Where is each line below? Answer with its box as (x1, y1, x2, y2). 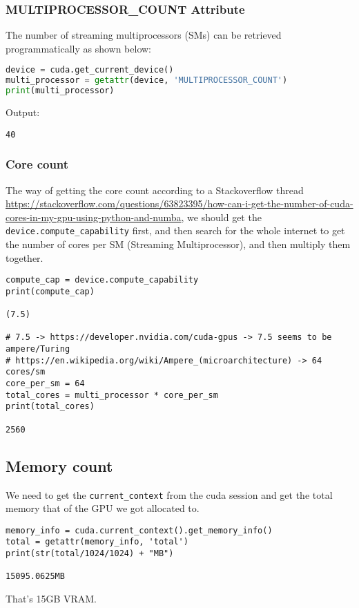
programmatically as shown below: (6, 41, 152, 55)
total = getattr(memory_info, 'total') (6, 537, 188, 547)
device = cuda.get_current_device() (6, 65, 174, 75)
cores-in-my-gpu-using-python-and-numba (6, 209, 182, 224)
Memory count (6, 455, 113, 476)
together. (6, 250, 43, 265)
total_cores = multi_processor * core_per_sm (6, 390, 218, 400)
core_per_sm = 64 (6, 379, 85, 389)
